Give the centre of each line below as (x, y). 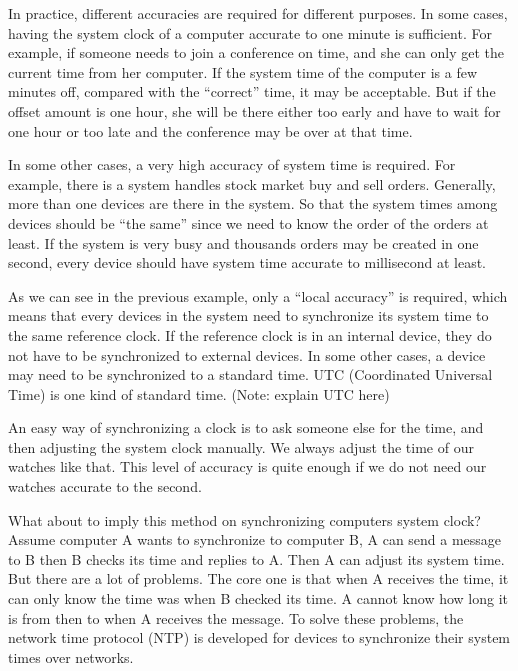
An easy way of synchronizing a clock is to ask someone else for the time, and (246, 427)
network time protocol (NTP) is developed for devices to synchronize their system (259, 637)
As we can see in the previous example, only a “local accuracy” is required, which (258, 295)
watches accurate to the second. (105, 486)
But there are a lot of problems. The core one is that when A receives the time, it (258, 578)
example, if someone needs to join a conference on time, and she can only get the (256, 52)
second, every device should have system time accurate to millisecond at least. (247, 262)
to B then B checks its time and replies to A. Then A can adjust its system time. (256, 558)
